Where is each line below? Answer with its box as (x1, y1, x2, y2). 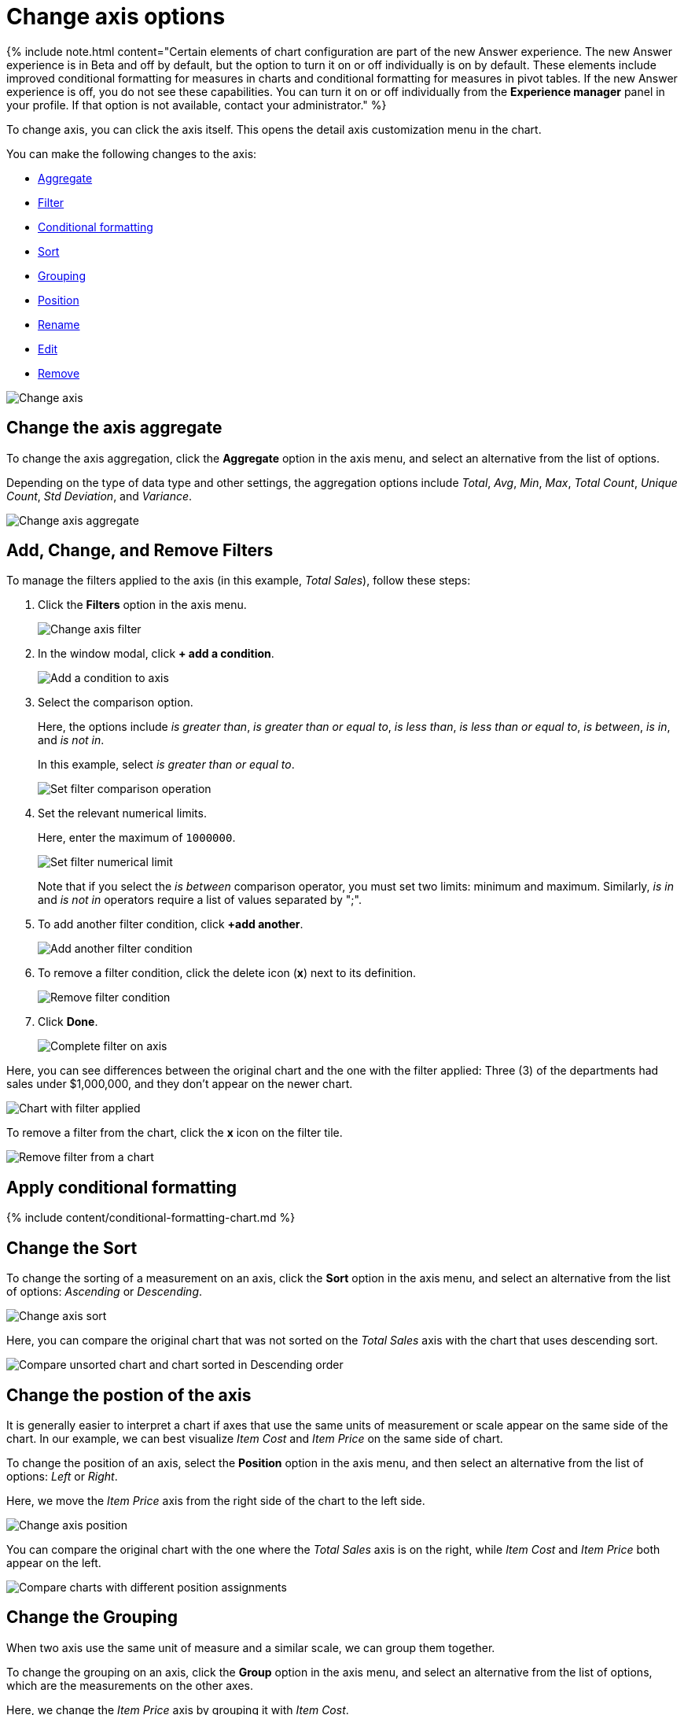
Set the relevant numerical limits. (38, 806, 207, 821)
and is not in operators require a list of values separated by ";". (38, 893, 362, 907)
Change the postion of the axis (6, 1385, 252, 1405)
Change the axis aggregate (6, 418, 222, 438)
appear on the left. (6, 1555, 101, 1569)
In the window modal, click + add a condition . (38, 647, 274, 661)
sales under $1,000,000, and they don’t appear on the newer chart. (6, 1077, 353, 1091)
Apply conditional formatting (6, 1177, 237, 1197)
